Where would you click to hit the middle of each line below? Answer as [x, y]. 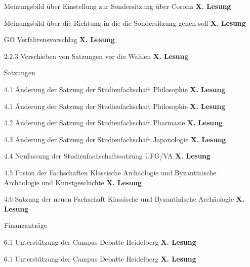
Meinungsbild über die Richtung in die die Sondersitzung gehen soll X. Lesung [125, 23]
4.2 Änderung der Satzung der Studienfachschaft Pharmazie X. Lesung [113, 123]
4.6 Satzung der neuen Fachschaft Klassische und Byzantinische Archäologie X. [124, 199]
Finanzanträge [26, 225]
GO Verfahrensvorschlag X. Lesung [60, 39]
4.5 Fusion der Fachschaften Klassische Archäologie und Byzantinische [110, 172]
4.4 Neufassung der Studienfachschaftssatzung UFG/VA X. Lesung [107, 156]
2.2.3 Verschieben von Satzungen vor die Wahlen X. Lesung [96, 56]
